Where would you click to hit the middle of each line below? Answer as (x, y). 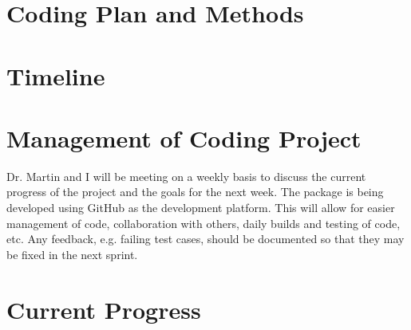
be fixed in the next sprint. (72, 254)
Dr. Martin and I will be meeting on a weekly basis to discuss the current (186, 176)
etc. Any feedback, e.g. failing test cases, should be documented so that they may (205, 239)
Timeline (56, 75)
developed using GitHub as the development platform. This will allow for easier (201, 208)
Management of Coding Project (184, 137)
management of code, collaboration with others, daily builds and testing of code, (204, 223)
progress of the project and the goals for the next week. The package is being (195, 192)
